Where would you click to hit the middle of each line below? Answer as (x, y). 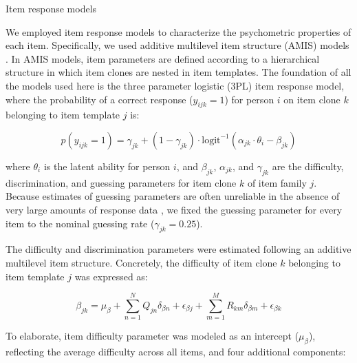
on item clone (312, 99)
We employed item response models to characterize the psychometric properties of (178, 31)
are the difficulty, (308, 166)
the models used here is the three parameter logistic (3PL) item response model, (175, 85)
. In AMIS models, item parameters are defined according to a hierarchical (163, 58)
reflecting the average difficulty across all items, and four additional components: (176, 352)
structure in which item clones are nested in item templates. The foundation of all (178, 72)
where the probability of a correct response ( (99, 99)
